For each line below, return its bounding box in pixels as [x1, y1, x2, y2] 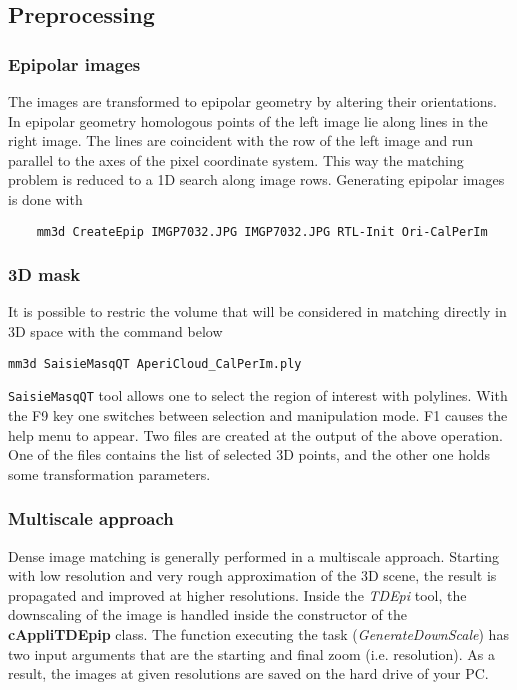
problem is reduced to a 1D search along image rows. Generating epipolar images [8, 169, 505, 190]
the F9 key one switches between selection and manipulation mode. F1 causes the [8, 404, 508, 425]
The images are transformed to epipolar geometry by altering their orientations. [8, 91, 497, 111]
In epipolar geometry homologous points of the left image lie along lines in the [8, 110, 488, 131]
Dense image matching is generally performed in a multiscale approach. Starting [8, 545, 500, 566]
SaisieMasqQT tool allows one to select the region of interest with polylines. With [8, 385, 508, 406]
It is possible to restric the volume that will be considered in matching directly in [8, 301, 507, 322]
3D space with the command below [8, 321, 223, 342]
